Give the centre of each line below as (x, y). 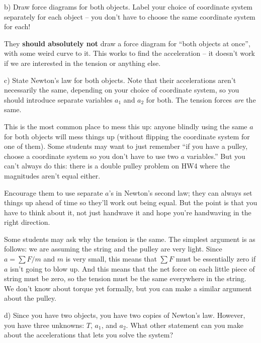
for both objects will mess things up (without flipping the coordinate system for (127, 136)
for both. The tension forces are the (201, 99)
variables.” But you (216, 156)
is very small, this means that (111, 259)
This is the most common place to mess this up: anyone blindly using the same (126, 126)
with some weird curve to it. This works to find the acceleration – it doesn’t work (130, 53)
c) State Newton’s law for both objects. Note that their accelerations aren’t (120, 80)
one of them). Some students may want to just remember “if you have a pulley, (126, 146)
